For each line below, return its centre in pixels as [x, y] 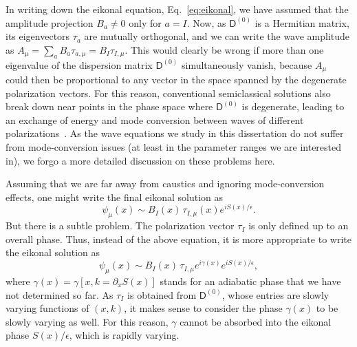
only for [145, 22]
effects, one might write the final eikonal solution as [115, 197]
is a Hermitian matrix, [302, 22]
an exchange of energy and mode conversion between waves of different [155, 119]
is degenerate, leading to [293, 106]
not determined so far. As [60, 294]
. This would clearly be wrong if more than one [224, 49]
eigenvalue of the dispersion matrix [79, 64]
